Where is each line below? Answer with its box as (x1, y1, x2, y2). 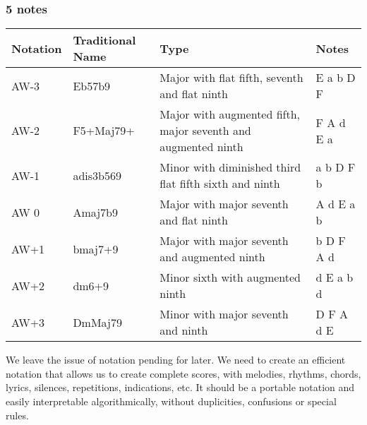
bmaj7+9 (73, 240, 119, 257)
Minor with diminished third (160, 159, 301, 176)
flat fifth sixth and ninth (160, 175, 280, 192)
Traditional (73, 32, 136, 49)
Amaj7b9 (73, 203, 118, 220)
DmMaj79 (73, 313, 122, 330)
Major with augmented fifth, (160, 106, 301, 123)
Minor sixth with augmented (160, 269, 301, 286)
